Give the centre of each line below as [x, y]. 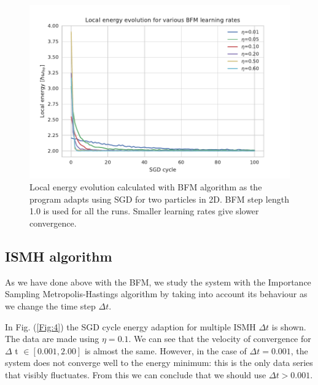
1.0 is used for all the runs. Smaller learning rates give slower [144, 211]
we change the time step [50, 306]
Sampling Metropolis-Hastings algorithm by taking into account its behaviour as [156, 294]
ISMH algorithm [59, 256]
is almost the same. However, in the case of [165, 350]
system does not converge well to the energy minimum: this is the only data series [159, 363]
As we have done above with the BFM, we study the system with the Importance [158, 282]
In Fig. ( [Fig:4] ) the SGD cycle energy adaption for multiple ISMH [130, 326]
